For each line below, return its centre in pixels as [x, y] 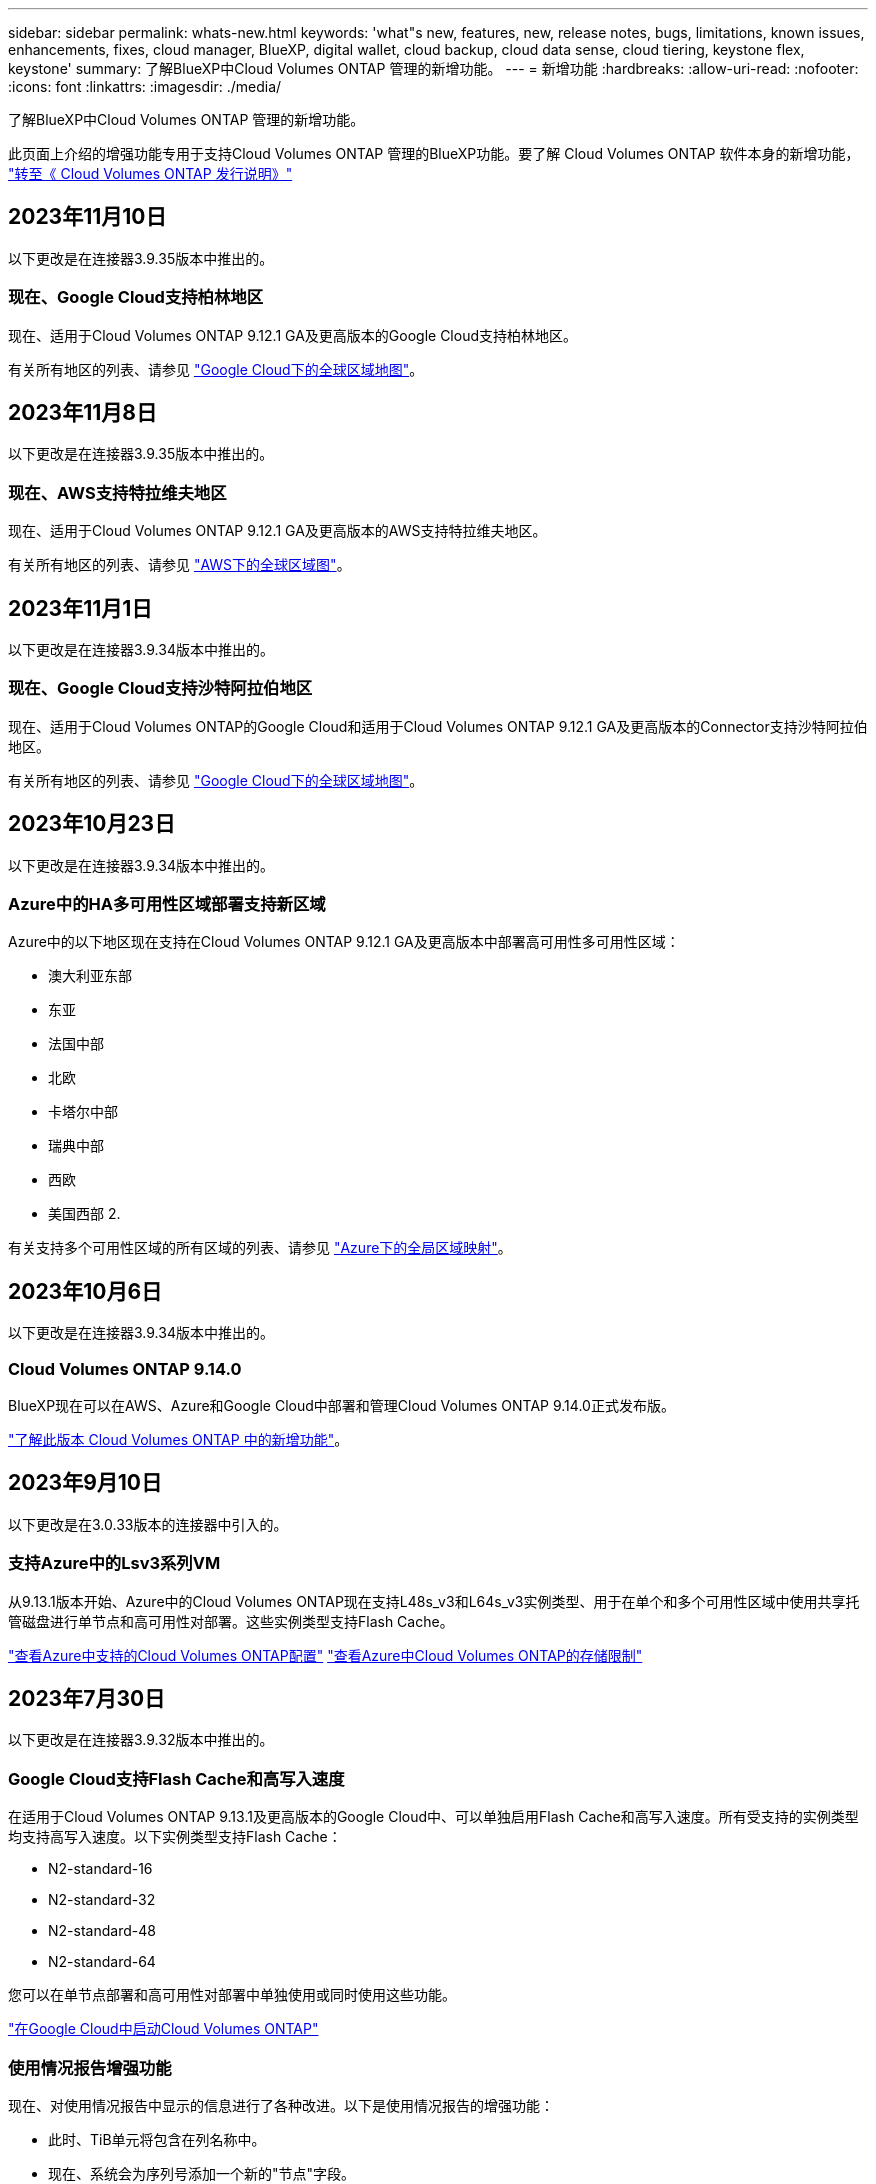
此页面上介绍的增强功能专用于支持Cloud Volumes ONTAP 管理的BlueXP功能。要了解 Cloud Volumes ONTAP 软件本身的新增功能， [434, 153]
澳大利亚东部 [90, 976]
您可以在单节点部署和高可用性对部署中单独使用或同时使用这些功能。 [232, 1995]
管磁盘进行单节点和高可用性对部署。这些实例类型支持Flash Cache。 [231, 1621]
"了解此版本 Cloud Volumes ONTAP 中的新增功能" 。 [178, 1439]
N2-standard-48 [102, 1931]
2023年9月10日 [85, 1483]
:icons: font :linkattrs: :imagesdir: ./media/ [145, 86]
